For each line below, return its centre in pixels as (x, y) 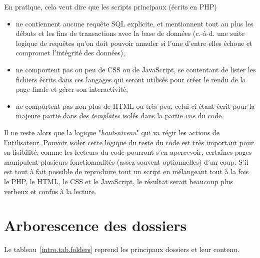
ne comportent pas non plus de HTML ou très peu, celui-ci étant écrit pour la (135, 106)
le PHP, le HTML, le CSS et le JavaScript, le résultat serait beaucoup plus (119, 181)
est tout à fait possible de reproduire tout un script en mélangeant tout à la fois (126, 171)
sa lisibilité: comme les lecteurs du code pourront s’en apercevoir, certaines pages (128, 152)
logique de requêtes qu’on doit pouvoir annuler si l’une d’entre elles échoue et (134, 43)
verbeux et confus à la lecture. (50, 191)
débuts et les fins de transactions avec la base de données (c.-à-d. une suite (130, 33)
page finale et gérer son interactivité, (72, 89)
